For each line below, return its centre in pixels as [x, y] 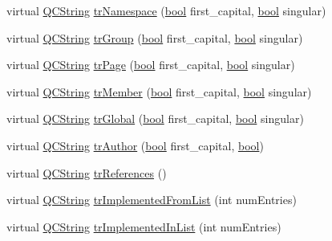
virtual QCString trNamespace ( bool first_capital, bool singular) [166, 10]
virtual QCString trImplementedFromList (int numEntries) [152, 200]
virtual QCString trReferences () [87, 172]
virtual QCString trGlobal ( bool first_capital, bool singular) [155, 118]
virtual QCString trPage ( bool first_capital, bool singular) [151, 65]
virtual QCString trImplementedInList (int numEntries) [144, 226]
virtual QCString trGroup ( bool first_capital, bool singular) [155, 37]
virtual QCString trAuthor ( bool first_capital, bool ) [135, 145]
